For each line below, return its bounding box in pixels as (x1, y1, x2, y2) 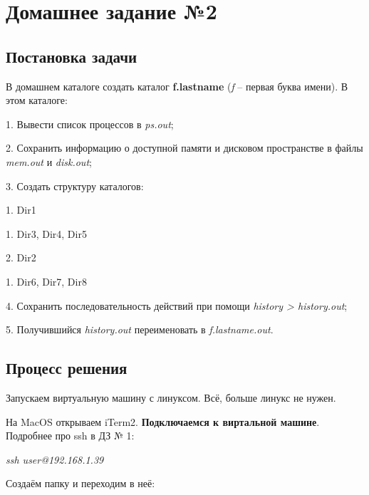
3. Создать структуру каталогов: (6, 178, 144, 193)
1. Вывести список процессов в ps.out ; (6, 116, 174, 131)
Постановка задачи (6, 45, 137, 67)
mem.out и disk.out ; (6, 154, 92, 169)
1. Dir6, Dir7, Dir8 (6, 273, 87, 288)
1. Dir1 (6, 202, 36, 217)
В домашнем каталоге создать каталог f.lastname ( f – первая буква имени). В (6, 78, 348, 93)
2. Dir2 (6, 250, 36, 265)
